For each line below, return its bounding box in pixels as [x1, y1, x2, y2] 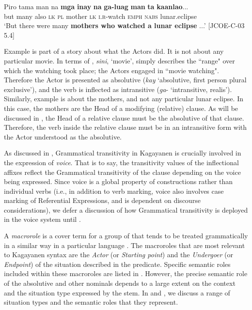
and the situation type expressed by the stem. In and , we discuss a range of [4, 287, 230, 297]
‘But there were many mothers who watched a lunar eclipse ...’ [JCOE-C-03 [4, 20, 245, 31]
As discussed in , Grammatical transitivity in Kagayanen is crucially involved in [4, 148, 241, 158]
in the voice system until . [4, 214, 81, 224]
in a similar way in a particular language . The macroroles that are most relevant [4, 240, 245, 250]
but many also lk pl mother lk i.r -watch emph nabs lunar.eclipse [4, 11, 197, 21]
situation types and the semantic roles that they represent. [4, 297, 178, 307]
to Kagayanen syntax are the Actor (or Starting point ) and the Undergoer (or [4, 249, 234, 260]
